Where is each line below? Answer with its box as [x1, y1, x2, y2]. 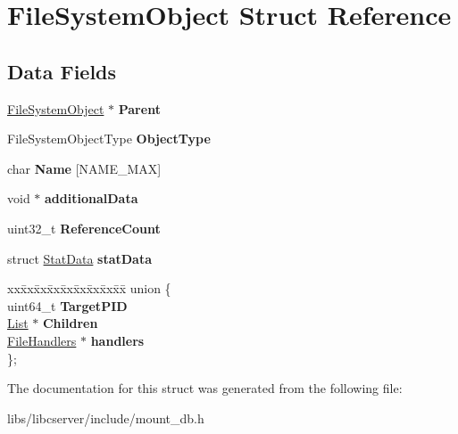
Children [42, 314, 98, 332]
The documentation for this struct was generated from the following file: [7, 379, 403, 397]
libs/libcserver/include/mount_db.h [7, 408, 204, 427]
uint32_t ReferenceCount [7, 218, 161, 237]
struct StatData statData [7, 249, 153, 267]
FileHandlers [7, 331, 77, 349]
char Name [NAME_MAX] [7, 159, 162, 177]
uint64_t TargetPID [7, 296, 128, 315]
